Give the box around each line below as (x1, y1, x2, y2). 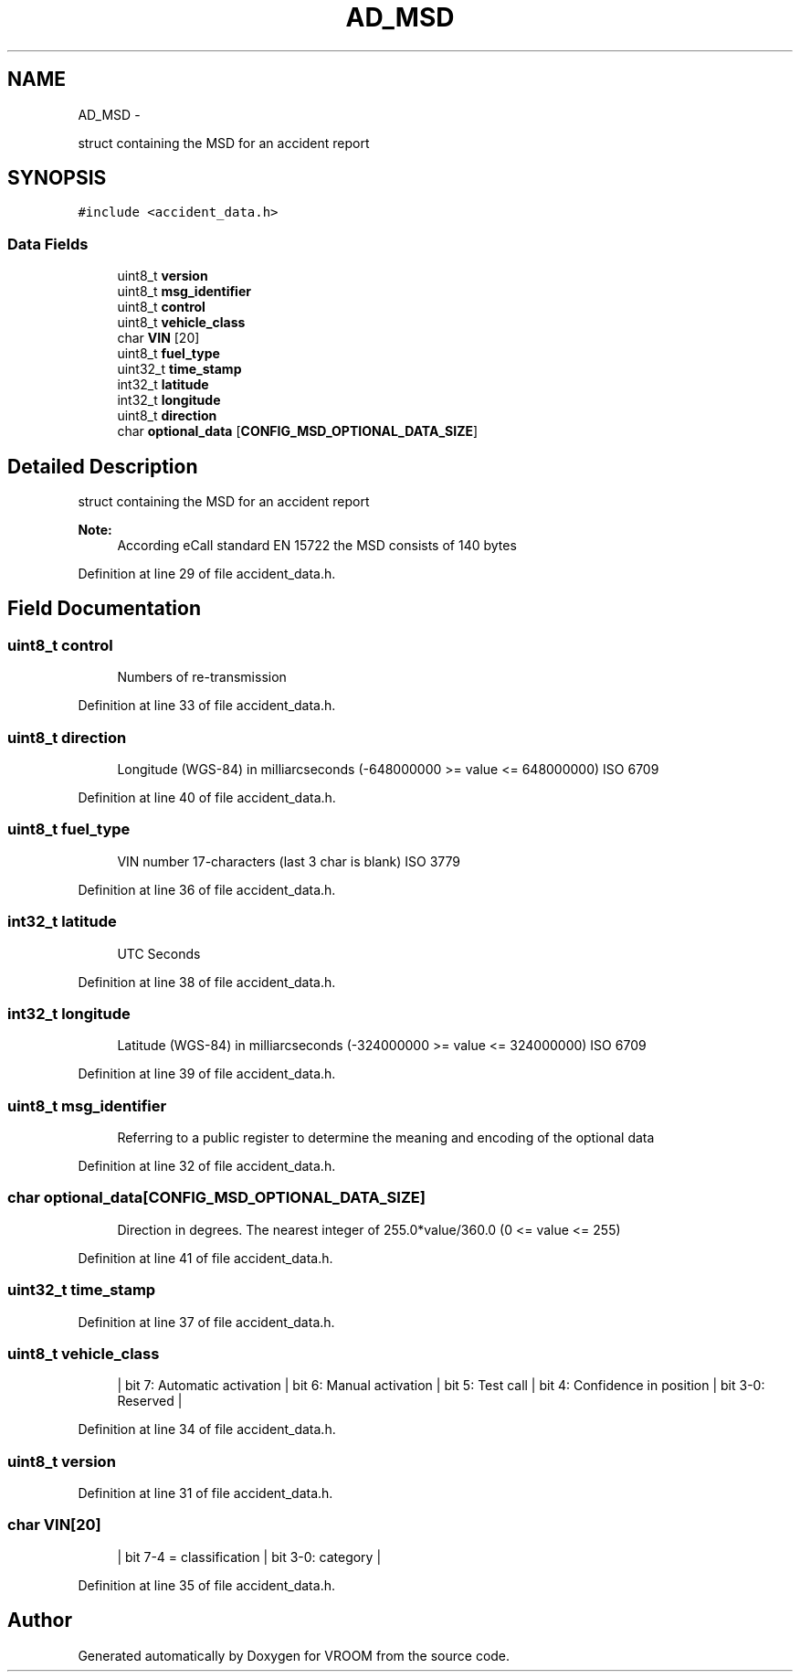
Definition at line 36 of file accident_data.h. (78, 881, 336, 898)
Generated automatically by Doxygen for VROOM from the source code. (78, 1647, 511, 1663)
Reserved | (117, 1393, 183, 1409)
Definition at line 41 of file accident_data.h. (78, 1249, 333, 1266)
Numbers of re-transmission (117, 669, 287, 685)
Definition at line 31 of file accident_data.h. (78, 1485, 333, 1501)
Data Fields (7, 234, 89, 253)
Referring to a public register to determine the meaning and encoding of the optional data (117, 1130, 655, 1145)
